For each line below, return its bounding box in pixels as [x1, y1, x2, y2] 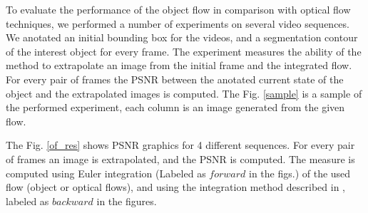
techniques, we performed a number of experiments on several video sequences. [6, 16, 349, 31]
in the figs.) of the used [249, 165, 351, 180]
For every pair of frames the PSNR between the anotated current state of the [6, 71, 344, 86]
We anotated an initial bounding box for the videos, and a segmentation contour [6, 30, 358, 45]
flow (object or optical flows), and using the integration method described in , [6, 180, 345, 194]
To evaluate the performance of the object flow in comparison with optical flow [6, 2, 351, 16]
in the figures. [96, 193, 157, 208]
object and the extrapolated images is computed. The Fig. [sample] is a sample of [6, 85, 362, 100]
